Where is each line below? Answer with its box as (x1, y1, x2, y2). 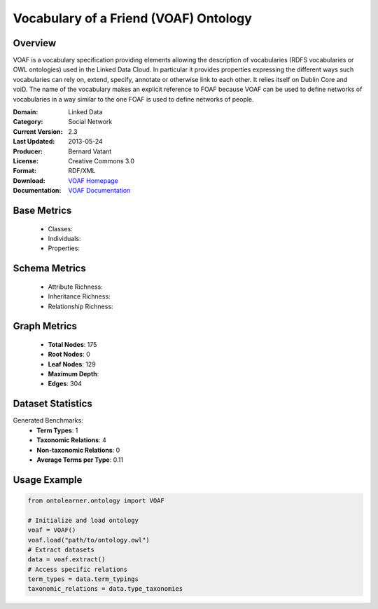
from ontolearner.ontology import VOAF (27, 496, 164, 505)
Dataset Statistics (13, 398, 92, 410)
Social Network (68, 118, 113, 126)
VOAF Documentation (68, 186, 131, 195)
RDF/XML (68, 167, 96, 175)
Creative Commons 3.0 (68, 156, 135, 165)
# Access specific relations (27, 565, 128, 573)
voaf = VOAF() (27, 526, 76, 534)
